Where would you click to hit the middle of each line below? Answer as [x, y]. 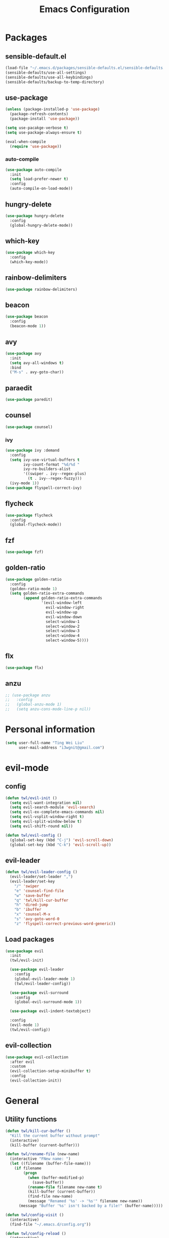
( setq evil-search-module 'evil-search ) [53, 807]
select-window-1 [63, 622]
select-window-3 [63, 631]
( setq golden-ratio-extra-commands [47, 594]
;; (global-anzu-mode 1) [33, 705]
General [22, 1101]
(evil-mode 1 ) [24, 1025]
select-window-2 [63, 626]
